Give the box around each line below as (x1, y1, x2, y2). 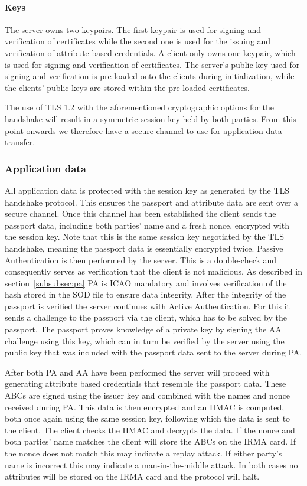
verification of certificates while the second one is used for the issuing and (5, 35, 271, 47)
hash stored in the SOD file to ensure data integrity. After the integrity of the (5, 288, 286, 301)
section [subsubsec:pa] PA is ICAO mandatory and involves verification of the (5, 276, 287, 289)
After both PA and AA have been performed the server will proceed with (5, 366, 270, 378)
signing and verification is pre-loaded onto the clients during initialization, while (5, 70, 295, 82)
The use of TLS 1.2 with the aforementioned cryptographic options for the (5, 101, 274, 113)
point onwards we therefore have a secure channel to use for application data (5, 124, 282, 136)
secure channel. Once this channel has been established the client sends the (5, 207, 276, 220)
